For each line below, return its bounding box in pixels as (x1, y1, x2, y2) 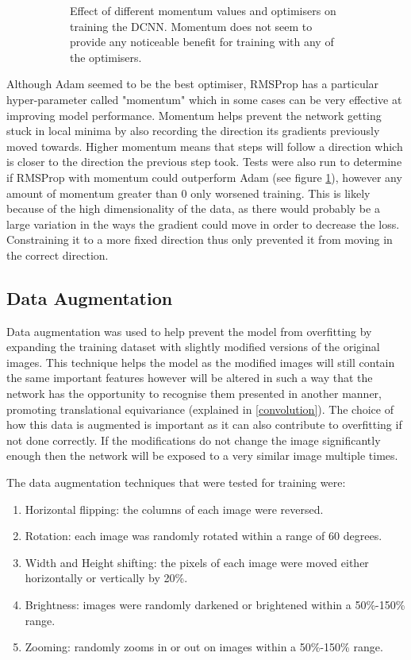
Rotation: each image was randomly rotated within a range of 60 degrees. (25, 527, 382, 544)
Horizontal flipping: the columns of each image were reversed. (25, 500, 324, 517)
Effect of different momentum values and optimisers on (70, 2, 336, 18)
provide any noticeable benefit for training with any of (70, 33, 334, 50)
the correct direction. (6, 246, 109, 263)
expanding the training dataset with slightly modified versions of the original (6, 338, 380, 355)
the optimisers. (70, 48, 142, 65)
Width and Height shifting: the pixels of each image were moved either (25, 554, 369, 570)
